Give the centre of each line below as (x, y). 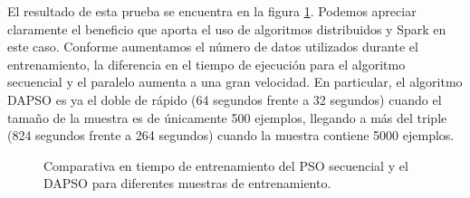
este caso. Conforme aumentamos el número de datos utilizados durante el (213, 47)
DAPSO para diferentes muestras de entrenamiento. (187, 183)
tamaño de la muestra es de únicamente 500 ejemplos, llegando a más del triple (227, 117)
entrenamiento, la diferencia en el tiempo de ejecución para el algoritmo (206, 64)
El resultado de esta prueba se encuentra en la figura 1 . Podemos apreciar (212, 11)
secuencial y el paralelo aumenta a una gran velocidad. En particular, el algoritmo (235, 82)
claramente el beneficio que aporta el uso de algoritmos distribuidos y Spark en (227, 28)
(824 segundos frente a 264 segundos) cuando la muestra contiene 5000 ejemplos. (231, 135)
